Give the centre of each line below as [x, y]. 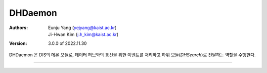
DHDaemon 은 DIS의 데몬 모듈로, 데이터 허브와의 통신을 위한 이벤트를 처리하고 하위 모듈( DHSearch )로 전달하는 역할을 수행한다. [133, 55]
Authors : [19, 28]
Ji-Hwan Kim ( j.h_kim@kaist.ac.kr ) [83, 34]
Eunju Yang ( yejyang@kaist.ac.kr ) [82, 28]
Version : [18, 43]
